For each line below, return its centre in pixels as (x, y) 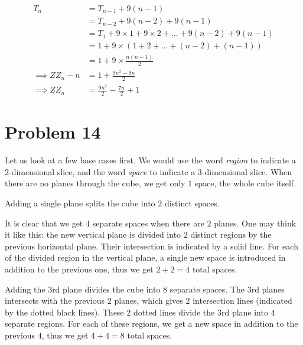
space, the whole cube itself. (245, 183)
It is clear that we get (44, 223)
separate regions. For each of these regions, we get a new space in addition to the (151, 323)
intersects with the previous (55, 300)
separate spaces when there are (148, 223)
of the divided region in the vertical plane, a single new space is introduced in (145, 257)
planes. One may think (255, 223)
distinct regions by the (231, 234)
